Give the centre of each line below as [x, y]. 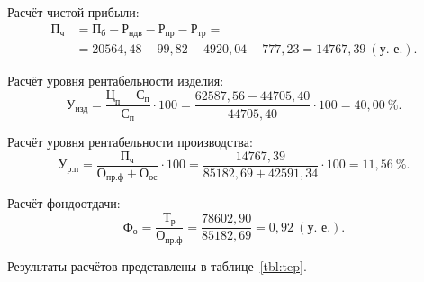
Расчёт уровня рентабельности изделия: [116, 81]
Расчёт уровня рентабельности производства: [130, 141]
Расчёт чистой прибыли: [73, 12]
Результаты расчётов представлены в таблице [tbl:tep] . [157, 265]
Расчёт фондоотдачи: [64, 203]
